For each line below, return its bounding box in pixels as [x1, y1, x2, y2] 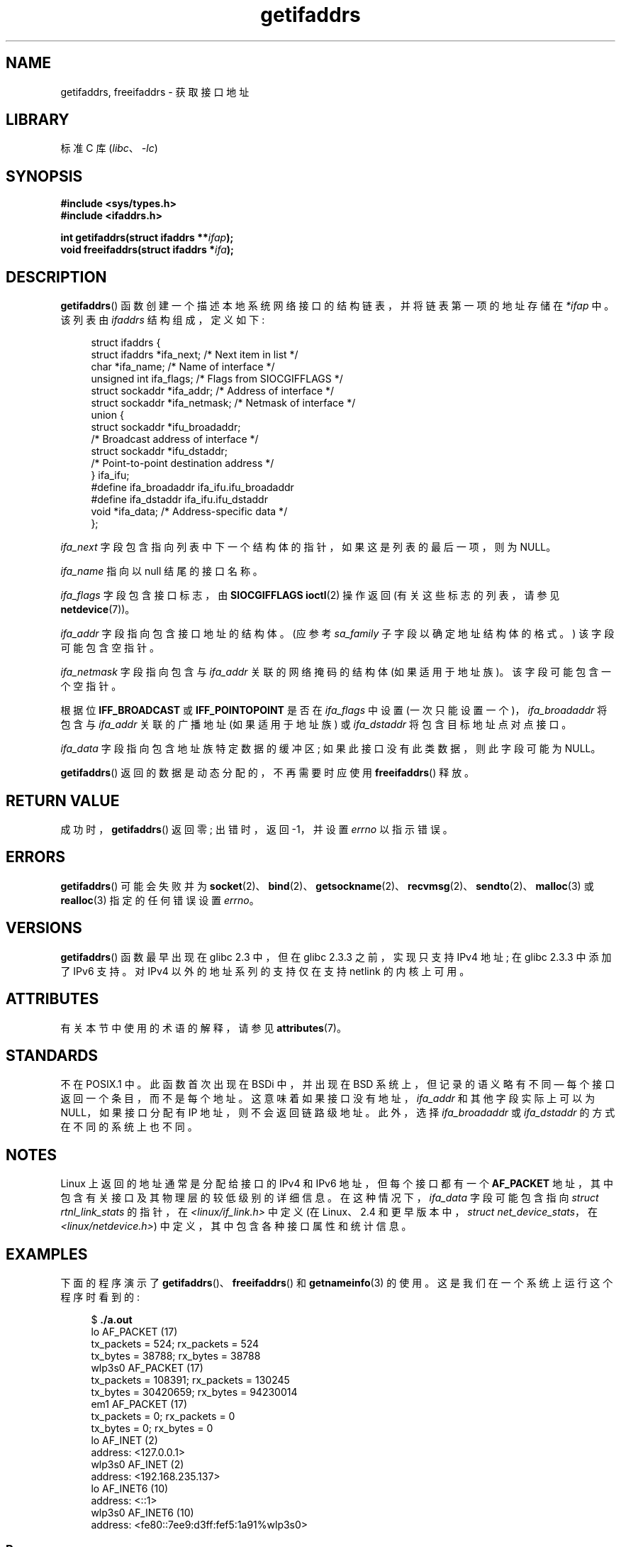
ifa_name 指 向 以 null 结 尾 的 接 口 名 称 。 [60, 565, 263, 578]
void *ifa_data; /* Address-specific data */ [91, 505, 288, 518]
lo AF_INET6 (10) [91, 1482, 169, 1495]
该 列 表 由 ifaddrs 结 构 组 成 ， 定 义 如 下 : [60, 314, 265, 326]
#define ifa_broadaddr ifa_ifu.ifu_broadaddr [91, 481, 294, 494]
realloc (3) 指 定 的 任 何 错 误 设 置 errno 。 [60, 893, 259, 906]
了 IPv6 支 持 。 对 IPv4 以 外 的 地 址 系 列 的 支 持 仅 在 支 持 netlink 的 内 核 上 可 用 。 [60, 964, 470, 977]
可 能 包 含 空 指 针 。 [60, 642, 160, 654]
